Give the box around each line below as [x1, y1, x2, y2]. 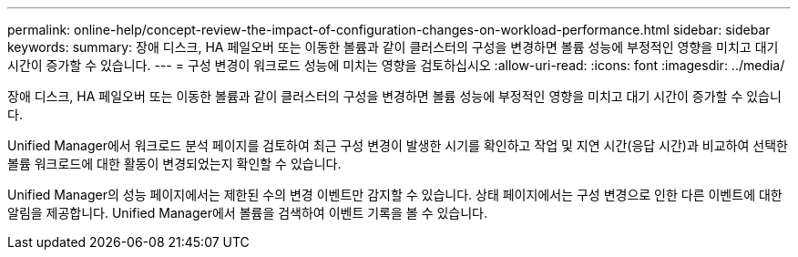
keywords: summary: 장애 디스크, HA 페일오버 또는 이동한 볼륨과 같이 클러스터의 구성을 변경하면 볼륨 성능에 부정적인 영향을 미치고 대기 [7, 39, 779, 55]
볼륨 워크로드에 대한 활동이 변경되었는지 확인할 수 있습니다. [7, 156, 342, 171]
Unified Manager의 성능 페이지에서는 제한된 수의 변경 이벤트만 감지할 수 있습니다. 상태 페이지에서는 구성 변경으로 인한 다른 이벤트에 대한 [7, 187, 783, 202]
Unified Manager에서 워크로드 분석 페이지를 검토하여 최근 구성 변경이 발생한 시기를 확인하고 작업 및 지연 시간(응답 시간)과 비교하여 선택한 [7, 138, 788, 153]
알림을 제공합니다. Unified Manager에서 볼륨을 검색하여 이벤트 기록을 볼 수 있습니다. [7, 205, 488, 221]
